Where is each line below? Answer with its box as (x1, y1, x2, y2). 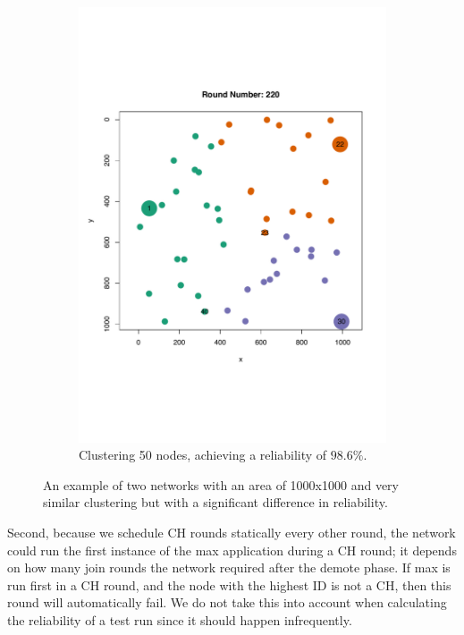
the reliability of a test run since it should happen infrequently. (7, 610, 352, 629)
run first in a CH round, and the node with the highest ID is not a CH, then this (7, 575, 451, 594)
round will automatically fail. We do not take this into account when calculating (7, 593, 447, 612)
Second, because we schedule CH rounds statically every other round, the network (7, 522, 456, 541)
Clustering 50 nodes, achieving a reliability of (79, 445, 327, 464)
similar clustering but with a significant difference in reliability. (43, 493, 388, 512)
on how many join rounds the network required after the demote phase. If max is (7, 558, 451, 577)
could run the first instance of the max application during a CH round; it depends (7, 540, 457, 559)
